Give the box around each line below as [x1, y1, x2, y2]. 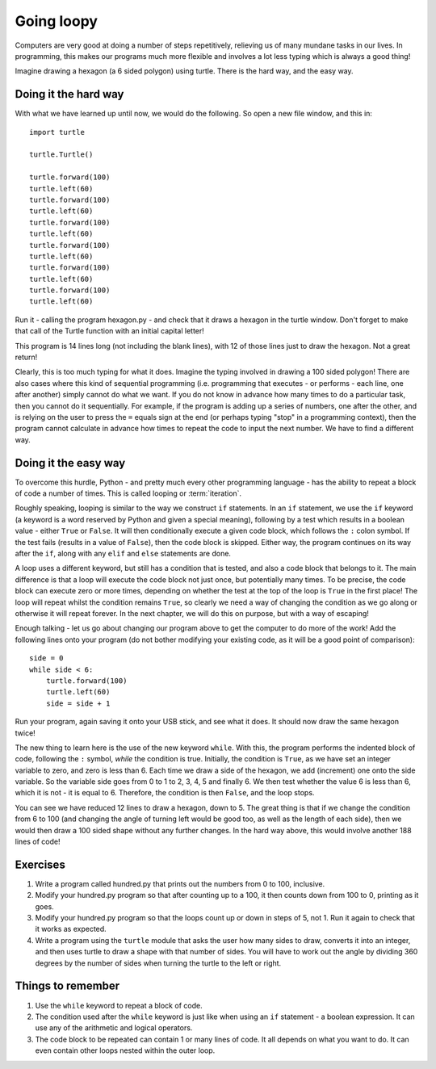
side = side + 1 [45, 698, 111, 708]
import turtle [29, 128, 85, 136]
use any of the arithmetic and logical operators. [35, 1023, 193, 1033]
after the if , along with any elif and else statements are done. [15, 549, 232, 559]
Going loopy [15, 12, 99, 30]
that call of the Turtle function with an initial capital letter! [15, 326, 205, 336]
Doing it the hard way [15, 87, 124, 101]
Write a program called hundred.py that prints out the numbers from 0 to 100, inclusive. [35, 878, 325, 888]
